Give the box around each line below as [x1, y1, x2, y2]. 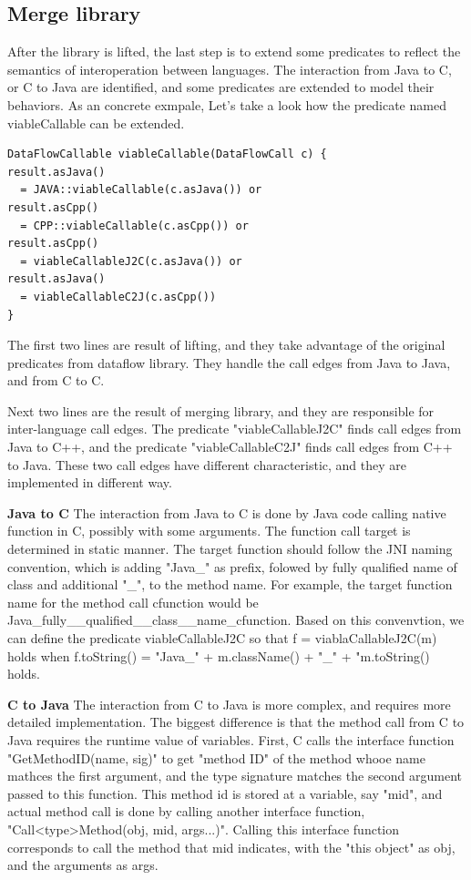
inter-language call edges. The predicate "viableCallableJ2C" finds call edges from [7, 419, 462, 438]
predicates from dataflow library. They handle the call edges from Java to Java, [7, 353, 451, 372]
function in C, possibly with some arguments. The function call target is [7, 521, 411, 540]
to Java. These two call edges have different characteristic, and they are [7, 455, 407, 474]
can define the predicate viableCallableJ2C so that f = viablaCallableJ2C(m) [7, 629, 437, 648]
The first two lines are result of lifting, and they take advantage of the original [7, 335, 445, 354]
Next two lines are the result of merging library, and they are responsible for [7, 401, 435, 420]
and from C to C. [7, 371, 105, 390]
